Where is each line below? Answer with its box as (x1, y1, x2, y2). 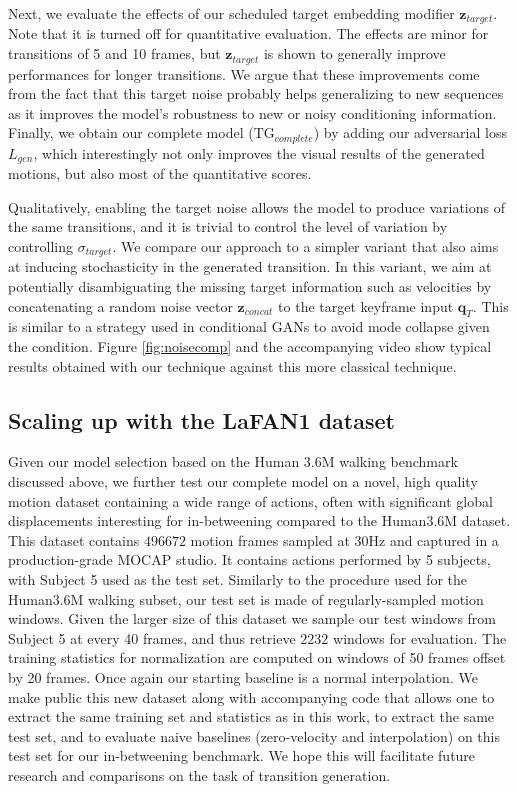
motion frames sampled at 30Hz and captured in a (190, 529, 499, 550)
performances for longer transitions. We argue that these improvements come (8, 63, 480, 84)
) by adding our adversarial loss (313, 122, 507, 143)
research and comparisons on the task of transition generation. (8, 764, 391, 785)
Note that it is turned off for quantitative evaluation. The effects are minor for (8, 23, 489, 44)
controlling (8, 235, 74, 256)
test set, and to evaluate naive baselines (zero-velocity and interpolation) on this (8, 725, 501, 746)
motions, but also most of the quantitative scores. (8, 163, 312, 184)
